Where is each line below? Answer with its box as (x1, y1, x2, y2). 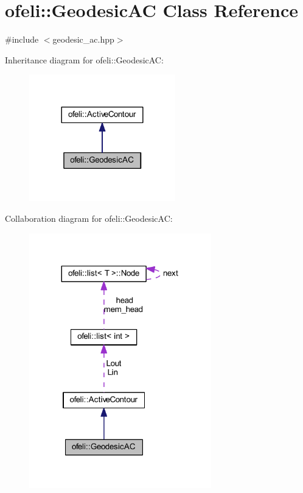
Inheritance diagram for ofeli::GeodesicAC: (5, 53, 164, 66)
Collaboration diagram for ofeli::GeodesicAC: (5, 211, 173, 224)
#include (5, 33, 39, 46)
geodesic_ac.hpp (52, 33, 114, 46)
